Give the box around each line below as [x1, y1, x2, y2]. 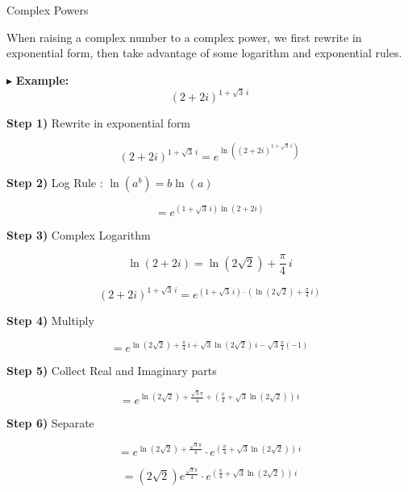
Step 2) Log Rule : [6, 174, 103, 191]
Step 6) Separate [6, 414, 94, 431]
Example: [15, 71, 69, 88]
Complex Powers [6, 2, 89, 18]
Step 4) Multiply [6, 312, 94, 329]
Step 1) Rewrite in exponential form [6, 115, 191, 131]
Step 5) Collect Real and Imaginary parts [6, 362, 217, 379]
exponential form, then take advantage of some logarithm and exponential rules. [6, 44, 402, 61]
